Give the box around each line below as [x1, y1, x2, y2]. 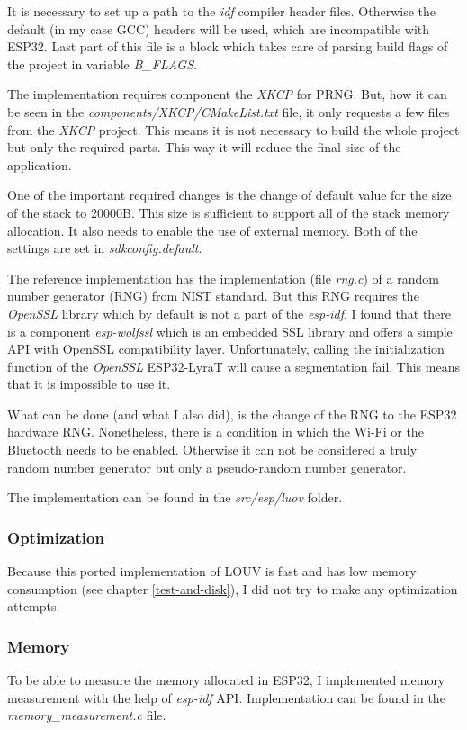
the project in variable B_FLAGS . [7, 54, 197, 73]
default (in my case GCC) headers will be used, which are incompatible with [7, 19, 429, 38]
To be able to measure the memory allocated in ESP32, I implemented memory [7, 671, 445, 689]
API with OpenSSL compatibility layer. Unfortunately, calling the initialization [7, 339, 445, 358]
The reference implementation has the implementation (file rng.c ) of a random [7, 268, 439, 287]
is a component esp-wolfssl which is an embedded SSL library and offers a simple [7, 321, 453, 340]
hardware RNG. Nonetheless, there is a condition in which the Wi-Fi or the [7, 422, 424, 441]
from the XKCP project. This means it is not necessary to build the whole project [7, 120, 460, 139]
